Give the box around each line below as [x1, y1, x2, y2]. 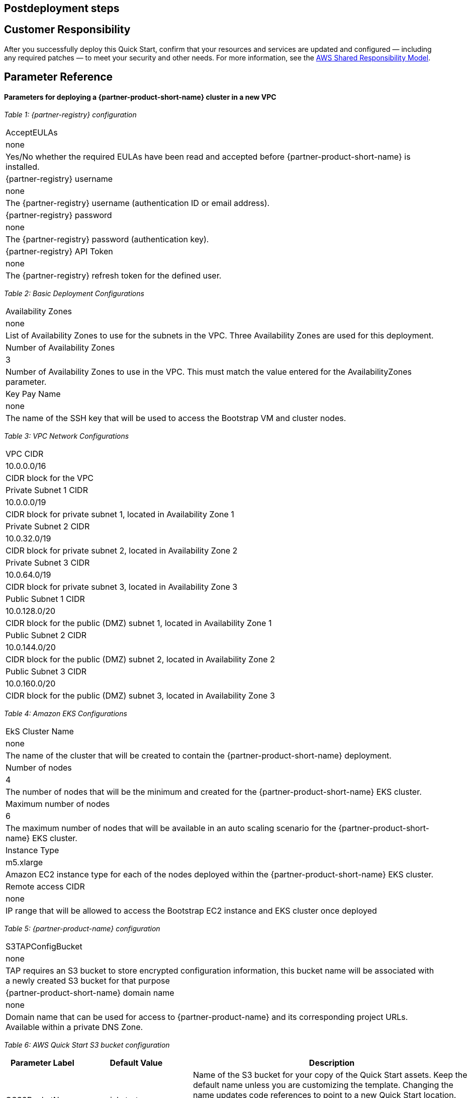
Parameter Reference [4, 71, 113, 84]
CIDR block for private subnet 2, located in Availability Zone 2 [6, 545, 238, 556]
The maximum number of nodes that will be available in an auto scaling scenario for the [6, 823, 336, 834]
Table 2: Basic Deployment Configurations [4, 289, 144, 298]
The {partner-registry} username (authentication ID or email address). [6, 198, 270, 209]
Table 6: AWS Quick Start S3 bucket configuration [4, 1041, 170, 1050]
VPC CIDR [6, 449, 44, 459]
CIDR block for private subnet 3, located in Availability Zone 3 [6, 582, 238, 592]
